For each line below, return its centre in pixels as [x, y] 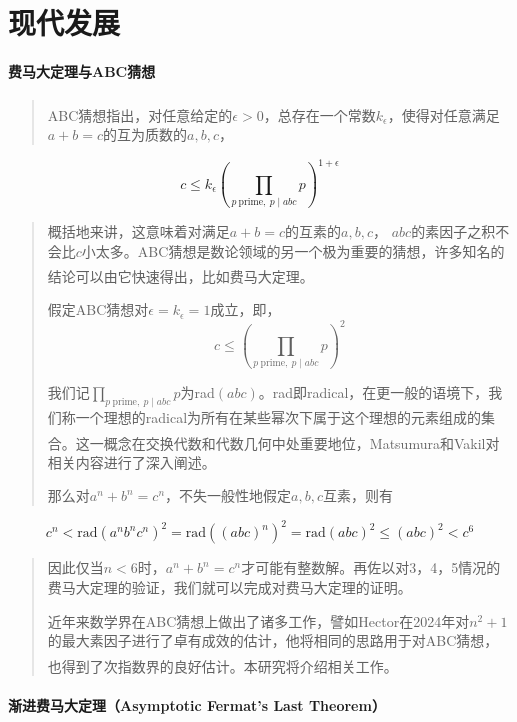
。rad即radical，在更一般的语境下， [373, 392]
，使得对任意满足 [443, 114]
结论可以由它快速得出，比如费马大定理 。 [180, 275]
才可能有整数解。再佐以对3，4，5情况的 [371, 567]
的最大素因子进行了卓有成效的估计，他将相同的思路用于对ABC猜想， [273, 640]
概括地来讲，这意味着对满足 [138, 231]
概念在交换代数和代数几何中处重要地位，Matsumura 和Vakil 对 [301, 442]
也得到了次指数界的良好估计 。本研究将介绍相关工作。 [222, 665]
